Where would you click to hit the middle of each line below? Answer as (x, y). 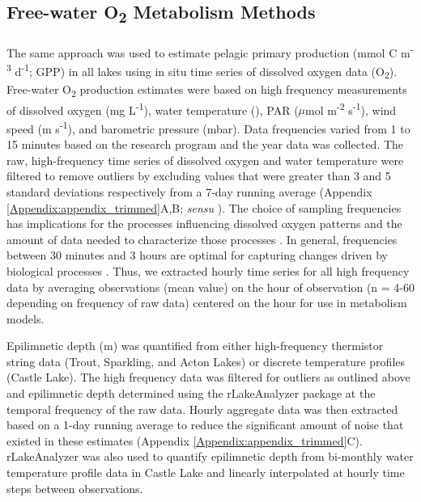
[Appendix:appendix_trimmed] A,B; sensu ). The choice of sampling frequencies (204, 207)
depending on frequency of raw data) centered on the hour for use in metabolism (207, 303)
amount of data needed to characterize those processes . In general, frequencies (202, 239)
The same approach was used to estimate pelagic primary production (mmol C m (208, 52)
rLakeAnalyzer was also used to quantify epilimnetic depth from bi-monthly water (210, 456)
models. (26, 318)
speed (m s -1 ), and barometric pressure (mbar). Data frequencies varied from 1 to (208, 127)
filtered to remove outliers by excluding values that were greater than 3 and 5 (199, 176)
